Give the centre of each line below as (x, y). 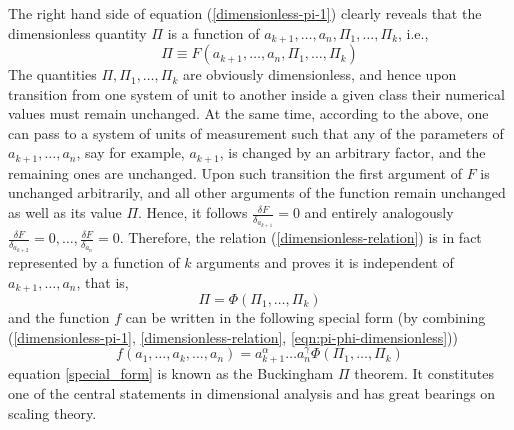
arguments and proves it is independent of (325, 261)
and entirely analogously (379, 212)
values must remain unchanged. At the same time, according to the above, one (248, 113)
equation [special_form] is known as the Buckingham (171, 373)
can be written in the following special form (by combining (305, 317)
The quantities (52, 74)
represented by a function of (94, 261)
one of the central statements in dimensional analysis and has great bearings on (252, 392)
